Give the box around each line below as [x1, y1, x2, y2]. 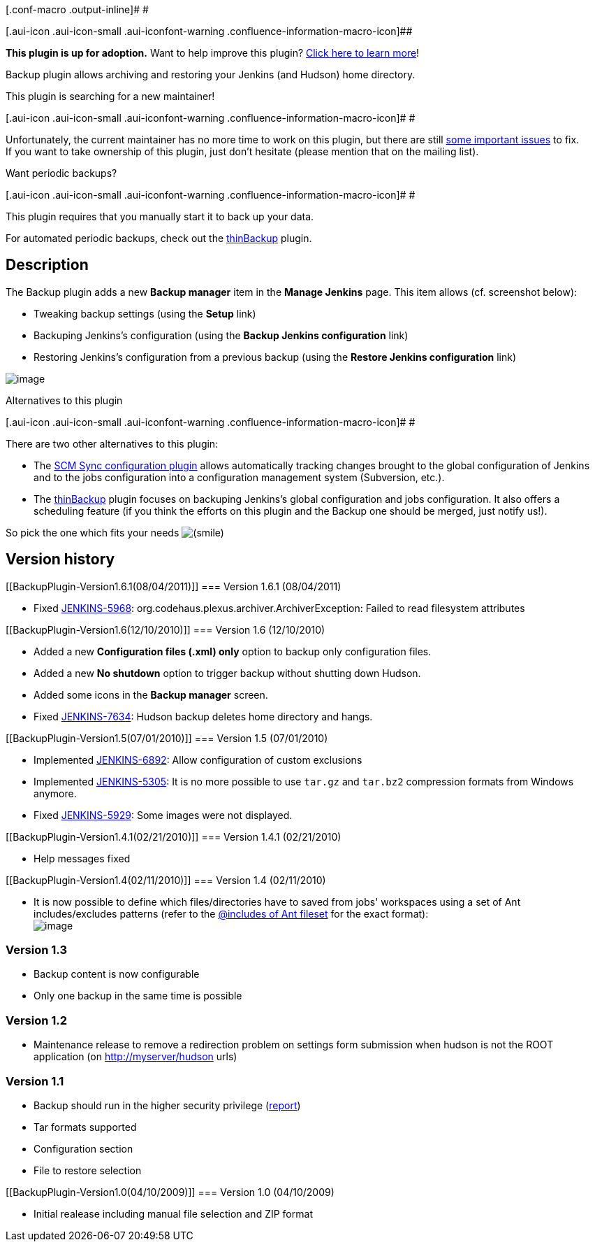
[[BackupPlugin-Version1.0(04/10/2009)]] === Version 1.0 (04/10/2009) [6, 1185, 335, 1198]
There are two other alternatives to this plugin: [6, 437, 219, 450]
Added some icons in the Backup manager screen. [34, 688, 268, 701]
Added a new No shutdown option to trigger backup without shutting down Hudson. [34, 667, 421, 679]
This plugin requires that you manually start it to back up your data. [6, 211, 314, 222]
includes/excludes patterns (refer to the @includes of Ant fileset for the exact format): [34, 907, 429, 920]
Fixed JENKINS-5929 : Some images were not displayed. [34, 808, 293, 821]
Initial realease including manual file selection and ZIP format [34, 1207, 313, 1220]
